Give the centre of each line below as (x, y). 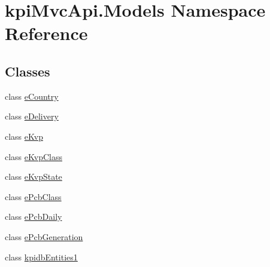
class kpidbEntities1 (41, 257)
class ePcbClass (33, 196)
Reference (46, 33)
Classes (28, 71)
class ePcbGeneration (44, 236)
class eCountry (32, 96)
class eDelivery (32, 116)
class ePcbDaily (34, 217)
